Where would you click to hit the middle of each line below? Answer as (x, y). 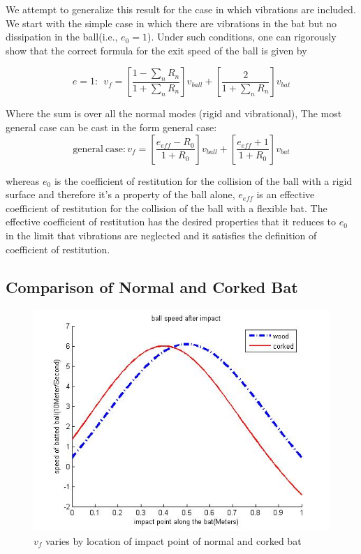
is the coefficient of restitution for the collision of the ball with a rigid (203, 180)
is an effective (286, 194)
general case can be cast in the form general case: (111, 127)
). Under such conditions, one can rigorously (242, 37)
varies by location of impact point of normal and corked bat (174, 540)
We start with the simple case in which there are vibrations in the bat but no (171, 23)
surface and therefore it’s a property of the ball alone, (120, 194)
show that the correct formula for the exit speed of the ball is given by (156, 50)
